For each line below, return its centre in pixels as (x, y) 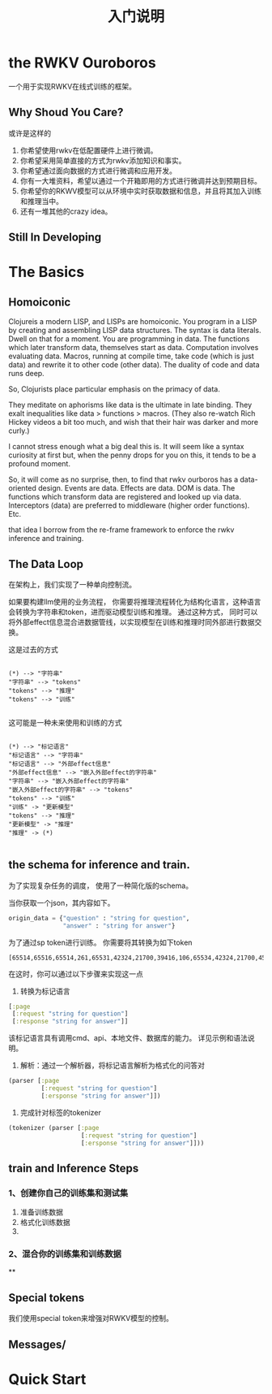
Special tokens (47, 1298)
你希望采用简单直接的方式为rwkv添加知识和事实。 (103, 160)
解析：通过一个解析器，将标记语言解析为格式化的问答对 (112, 1066)
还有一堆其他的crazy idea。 (66, 211)
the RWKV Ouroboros (82, 63)
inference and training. (46, 539)
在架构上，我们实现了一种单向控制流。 (72, 584)
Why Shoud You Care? (66, 113)
